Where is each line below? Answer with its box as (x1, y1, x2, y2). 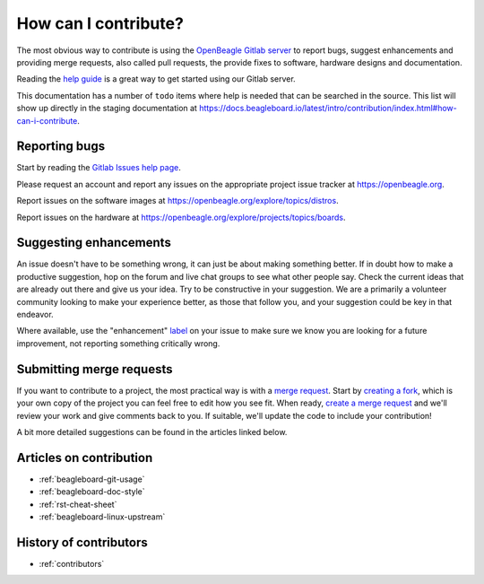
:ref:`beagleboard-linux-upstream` (39, 511, 166, 522)
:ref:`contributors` (39, 558, 105, 569)
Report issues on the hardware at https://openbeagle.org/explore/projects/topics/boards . (16, 212, 346, 222)
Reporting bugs (16, 139, 106, 154)
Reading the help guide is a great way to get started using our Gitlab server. (16, 74, 296, 84)
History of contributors (16, 535, 148, 550)
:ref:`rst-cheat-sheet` (39, 499, 117, 510)
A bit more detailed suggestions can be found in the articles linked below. (16, 426, 288, 437)
